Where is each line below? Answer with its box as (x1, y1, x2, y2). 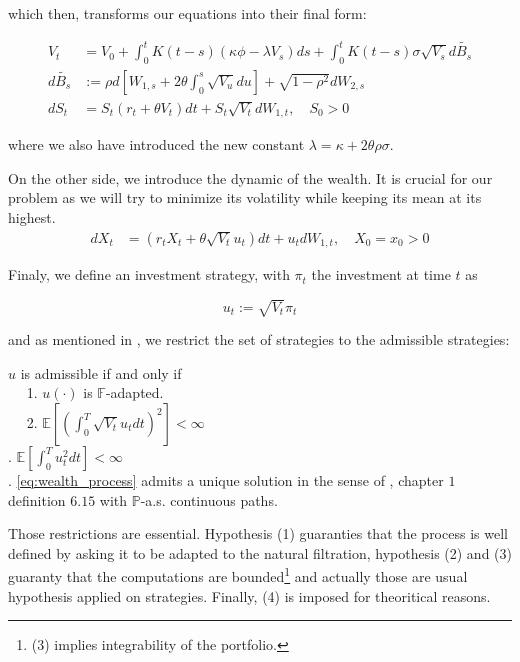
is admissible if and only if (20, 362, 182, 383)
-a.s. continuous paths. (140, 489, 278, 510)
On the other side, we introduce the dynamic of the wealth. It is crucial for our (8, 167, 493, 188)
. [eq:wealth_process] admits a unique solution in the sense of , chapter (8, 470, 444, 490)
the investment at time (311, 264, 451, 285)
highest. (8, 207, 56, 227)
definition (8, 489, 66, 510)
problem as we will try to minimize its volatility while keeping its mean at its (8, 187, 482, 208)
